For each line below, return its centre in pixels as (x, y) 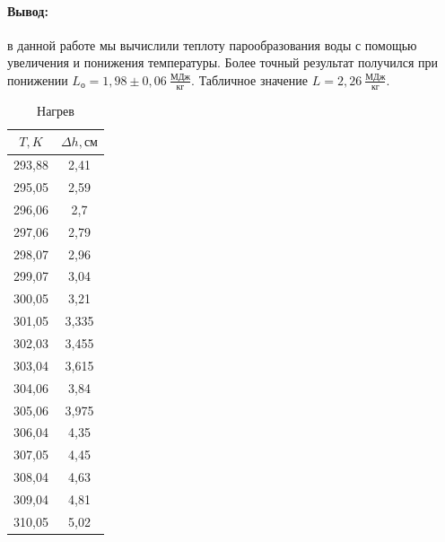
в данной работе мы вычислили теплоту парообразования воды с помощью (212, 44)
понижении (38, 79)
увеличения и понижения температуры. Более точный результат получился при (223, 62)
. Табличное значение (250, 79)
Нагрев (56, 110)
